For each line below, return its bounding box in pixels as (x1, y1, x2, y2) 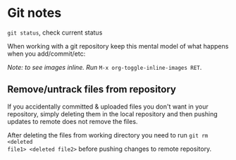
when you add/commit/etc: (7, 49, 86, 58)
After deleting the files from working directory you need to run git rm (7, 130, 209, 139)
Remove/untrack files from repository (7, 83, 176, 96)
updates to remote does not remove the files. (7, 117, 138, 125)
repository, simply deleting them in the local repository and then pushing (7, 109, 218, 118)
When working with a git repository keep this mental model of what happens (7, 42, 229, 50)
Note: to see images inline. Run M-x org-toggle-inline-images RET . (7, 63, 202, 71)
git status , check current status (7, 28, 103, 37)
